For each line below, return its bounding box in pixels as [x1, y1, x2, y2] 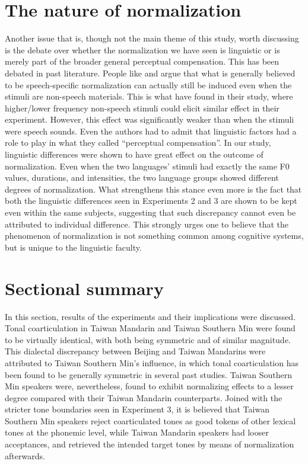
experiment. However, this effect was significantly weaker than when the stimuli [5, 113, 294, 126]
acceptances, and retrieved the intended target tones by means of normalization [5, 438, 294, 450]
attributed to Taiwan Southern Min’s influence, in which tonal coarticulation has [5, 356, 299, 369]
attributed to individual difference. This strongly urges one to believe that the [5, 217, 288, 230]
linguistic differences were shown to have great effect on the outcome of [5, 148, 263, 161]
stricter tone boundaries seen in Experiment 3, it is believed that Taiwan [5, 403, 269, 415]
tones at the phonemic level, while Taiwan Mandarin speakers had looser [5, 426, 269, 439]
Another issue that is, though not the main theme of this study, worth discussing [5, 32, 299, 44]
